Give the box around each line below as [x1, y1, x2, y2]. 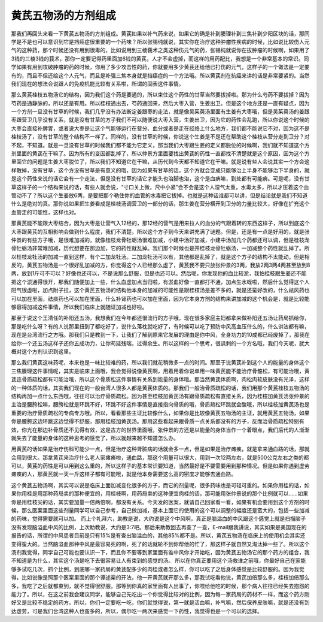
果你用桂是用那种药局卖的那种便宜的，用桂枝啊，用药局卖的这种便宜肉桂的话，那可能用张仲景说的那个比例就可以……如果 [11, 490, 309, 497]
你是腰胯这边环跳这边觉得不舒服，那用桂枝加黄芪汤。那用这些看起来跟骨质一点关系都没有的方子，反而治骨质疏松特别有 [11, 418, 304, 425]
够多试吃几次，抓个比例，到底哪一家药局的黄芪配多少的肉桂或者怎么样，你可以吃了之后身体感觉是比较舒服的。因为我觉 [11, 565, 304, 572]
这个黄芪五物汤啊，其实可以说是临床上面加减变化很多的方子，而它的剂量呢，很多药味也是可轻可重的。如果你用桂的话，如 [11, 481, 310, 488]
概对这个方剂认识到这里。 [11, 348, 74, 355]
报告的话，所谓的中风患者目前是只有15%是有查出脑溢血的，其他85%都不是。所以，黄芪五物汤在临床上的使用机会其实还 [11, 532, 306, 539]
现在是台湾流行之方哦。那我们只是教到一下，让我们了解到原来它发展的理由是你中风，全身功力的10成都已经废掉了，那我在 [11, 331, 310, 339]
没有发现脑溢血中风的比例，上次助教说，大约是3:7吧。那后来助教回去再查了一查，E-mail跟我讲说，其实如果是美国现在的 [11, 523, 307, 530]
